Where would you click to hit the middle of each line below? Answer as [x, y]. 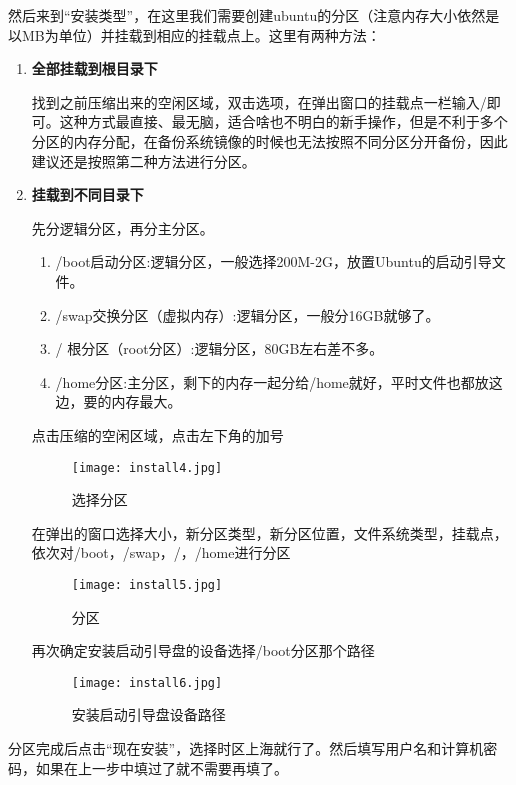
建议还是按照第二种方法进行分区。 [143, 160]
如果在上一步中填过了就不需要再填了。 [161, 767]
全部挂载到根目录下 [94, 68]
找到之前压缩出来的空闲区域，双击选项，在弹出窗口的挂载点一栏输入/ [259, 101]
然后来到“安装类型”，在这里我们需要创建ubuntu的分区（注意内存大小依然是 [254, 15]
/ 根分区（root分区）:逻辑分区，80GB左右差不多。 [219, 348]
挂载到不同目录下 [87, 194]
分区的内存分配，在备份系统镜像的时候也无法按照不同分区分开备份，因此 [269, 140]
